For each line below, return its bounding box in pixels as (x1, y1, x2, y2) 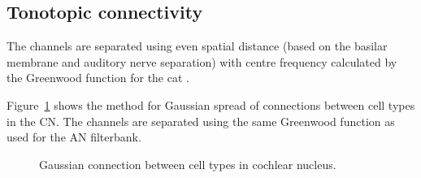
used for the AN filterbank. (7, 128, 141, 145)
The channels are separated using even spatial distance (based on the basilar (7, 37, 388, 54)
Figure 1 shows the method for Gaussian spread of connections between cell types (7, 96, 415, 113)
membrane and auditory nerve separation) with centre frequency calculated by (7, 53, 397, 70)
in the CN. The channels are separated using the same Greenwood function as (7, 112, 395, 129)
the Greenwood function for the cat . (7, 69, 189, 86)
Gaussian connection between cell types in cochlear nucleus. (39, 155, 336, 172)
